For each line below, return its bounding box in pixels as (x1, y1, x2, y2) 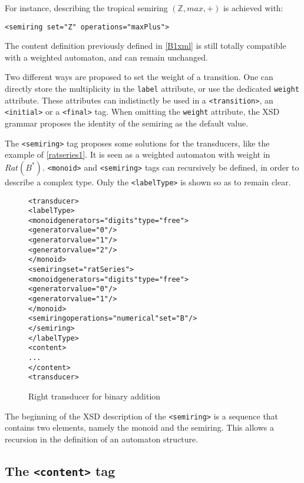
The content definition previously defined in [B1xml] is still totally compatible (5, 39, 286, 52)
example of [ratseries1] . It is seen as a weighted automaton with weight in (5, 148, 270, 161)
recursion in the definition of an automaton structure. (5, 432, 199, 445)
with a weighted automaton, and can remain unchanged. (5, 51, 209, 63)
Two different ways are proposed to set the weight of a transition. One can (5, 71, 273, 83)
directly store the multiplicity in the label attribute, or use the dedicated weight (5, 82, 299, 95)
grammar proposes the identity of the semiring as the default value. (5, 117, 249, 129)
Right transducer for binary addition (28, 389, 161, 402)
